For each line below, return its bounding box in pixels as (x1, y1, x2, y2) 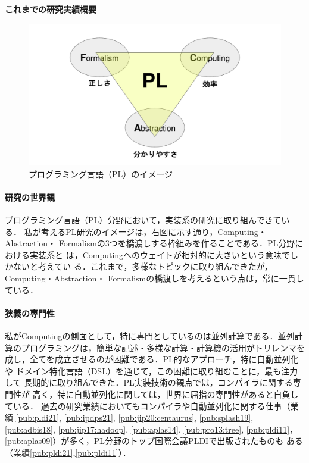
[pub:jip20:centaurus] (118, 411, 195, 424)
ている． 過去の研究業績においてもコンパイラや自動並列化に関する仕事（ (5, 399, 291, 412)
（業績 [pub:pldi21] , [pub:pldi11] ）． (5, 446, 131, 458)
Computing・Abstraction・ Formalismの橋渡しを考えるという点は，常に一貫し (5, 272, 304, 284)
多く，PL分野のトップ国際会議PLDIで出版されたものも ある (69, 434, 303, 447)
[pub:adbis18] (5, 423, 54, 435)
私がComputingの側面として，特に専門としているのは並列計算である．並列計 (5, 330, 303, 342)
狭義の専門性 (5, 306, 55, 319)
